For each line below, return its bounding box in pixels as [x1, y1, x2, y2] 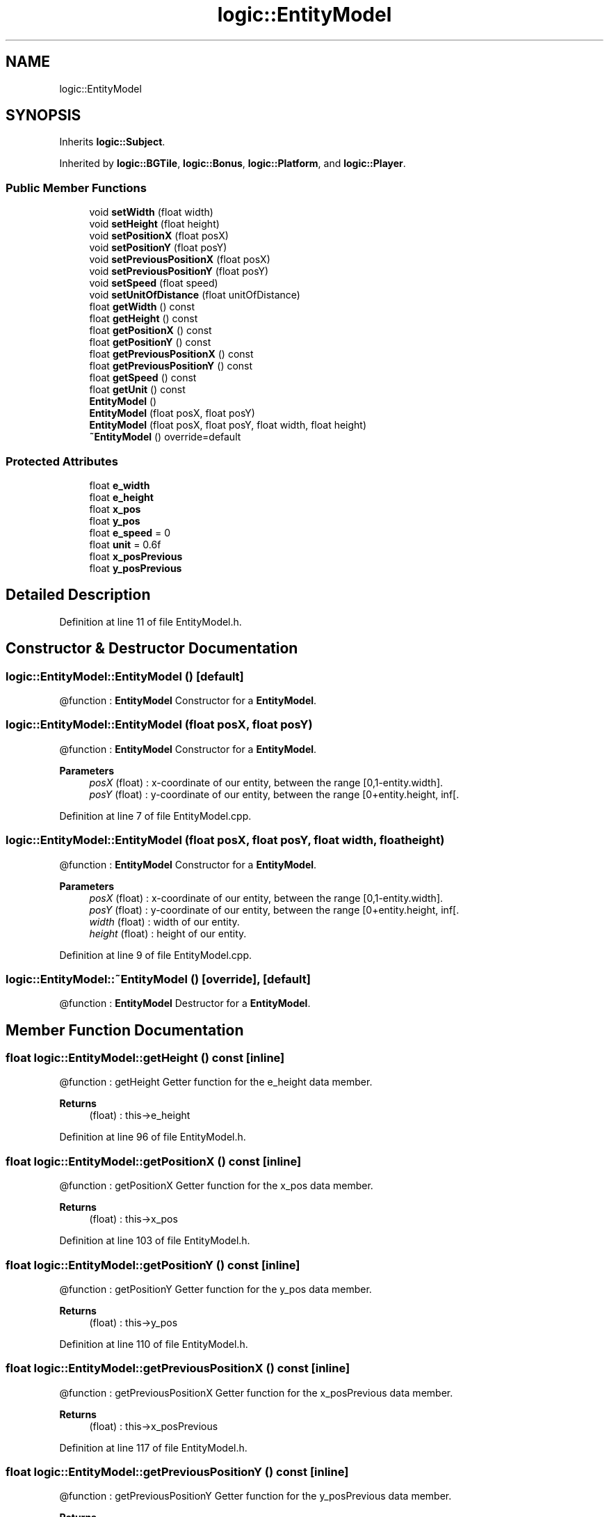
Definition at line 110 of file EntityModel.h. [59, 1337, 248, 1350]
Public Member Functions [6, 180, 147, 195]
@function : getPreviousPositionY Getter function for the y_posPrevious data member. [59, 1490, 452, 1502]
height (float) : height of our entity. [89, 927, 247, 939]
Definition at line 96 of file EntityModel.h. [59, 1131, 246, 1143]
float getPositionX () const [89, 324, 212, 337]
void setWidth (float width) [89, 206, 213, 219]
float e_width [89, 479, 150, 491]
